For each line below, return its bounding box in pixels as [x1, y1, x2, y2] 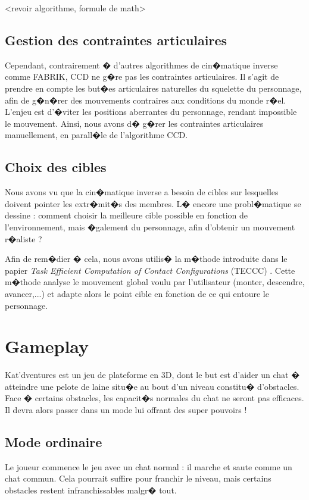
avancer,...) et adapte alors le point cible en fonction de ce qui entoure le [5, 287, 269, 299]
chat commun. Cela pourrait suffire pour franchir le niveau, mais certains [5, 472, 271, 485]
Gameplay [5, 334, 89, 358]
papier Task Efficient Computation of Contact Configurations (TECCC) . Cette [5, 264, 295, 276]
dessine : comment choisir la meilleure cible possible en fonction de [5, 209, 248, 221]
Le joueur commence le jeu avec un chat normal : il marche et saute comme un [5, 460, 292, 473]
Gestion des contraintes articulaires [5, 30, 227, 49]
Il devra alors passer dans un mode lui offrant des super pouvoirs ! [5, 404, 247, 415]
